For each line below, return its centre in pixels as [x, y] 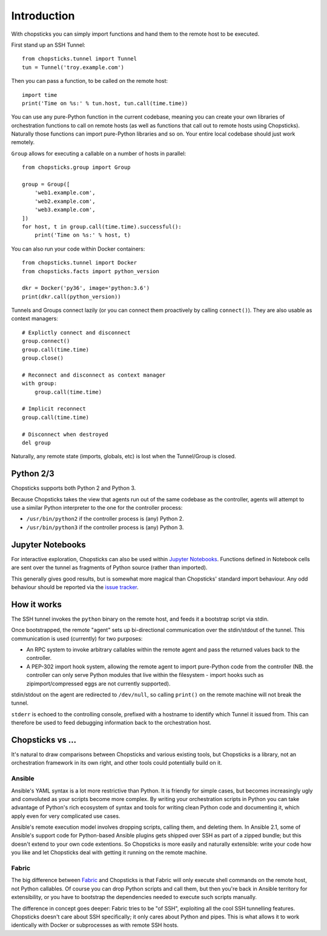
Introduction [43, 16]
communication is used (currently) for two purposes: [77, 638]
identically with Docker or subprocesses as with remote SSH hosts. [95, 925]
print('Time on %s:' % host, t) [82, 235]
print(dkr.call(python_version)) [71, 296]
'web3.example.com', [65, 210]
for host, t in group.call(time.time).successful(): [102, 226]
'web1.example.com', [65, 193]
